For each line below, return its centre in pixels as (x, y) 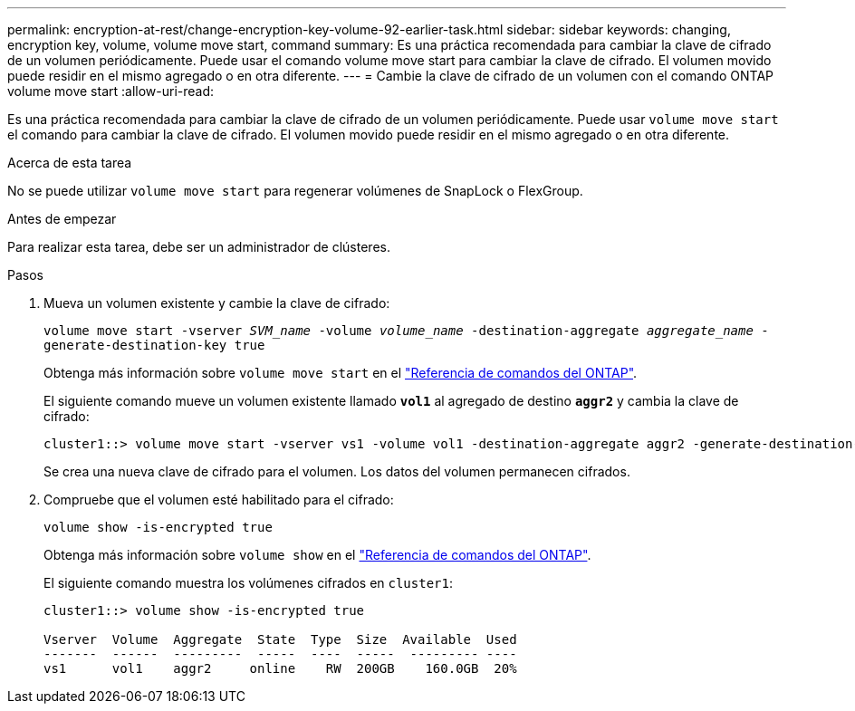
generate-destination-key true (154, 345)
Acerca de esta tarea (70, 163)
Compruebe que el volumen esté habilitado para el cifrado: (219, 500)
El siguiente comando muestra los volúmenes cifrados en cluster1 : (248, 583)
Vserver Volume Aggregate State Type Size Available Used (280, 639)
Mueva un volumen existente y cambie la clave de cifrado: (217, 303)
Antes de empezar (62, 219)
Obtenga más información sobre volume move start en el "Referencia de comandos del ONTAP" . (341, 373)
